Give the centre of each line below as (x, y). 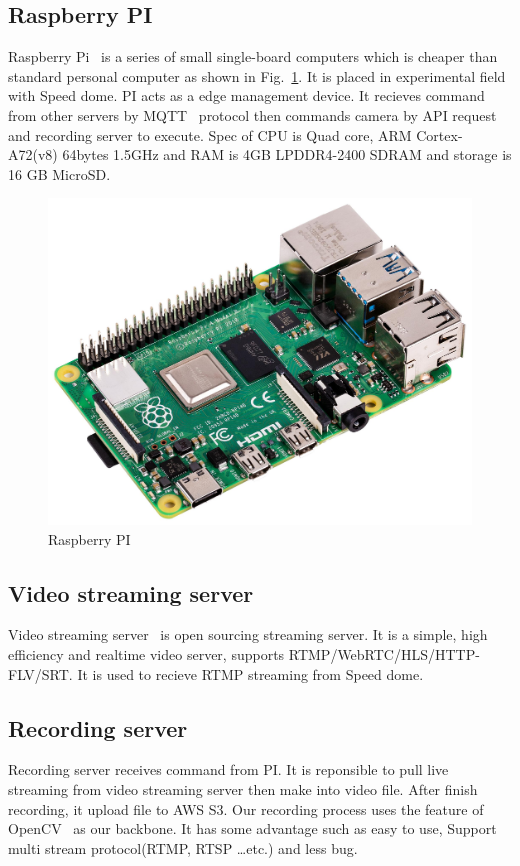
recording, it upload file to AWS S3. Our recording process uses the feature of (246, 808)
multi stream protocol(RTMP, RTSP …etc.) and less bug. (183, 847)
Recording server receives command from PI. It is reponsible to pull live (228, 769)
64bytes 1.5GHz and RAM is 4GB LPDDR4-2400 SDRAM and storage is (287, 154)
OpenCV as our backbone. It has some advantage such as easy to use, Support (252, 828)
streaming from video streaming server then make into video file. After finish (243, 789)
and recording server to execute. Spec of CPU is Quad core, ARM (210, 134)
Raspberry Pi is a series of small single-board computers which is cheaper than (253, 56)
